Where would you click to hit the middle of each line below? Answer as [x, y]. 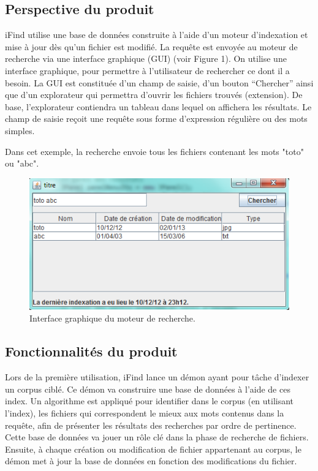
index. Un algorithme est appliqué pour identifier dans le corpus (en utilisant [150, 401]
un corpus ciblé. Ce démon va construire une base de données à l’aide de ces [148, 389]
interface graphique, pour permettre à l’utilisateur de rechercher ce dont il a [147, 70]
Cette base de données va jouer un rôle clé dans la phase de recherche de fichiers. [157, 437]
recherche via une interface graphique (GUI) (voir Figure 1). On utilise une [146, 58]
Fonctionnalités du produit [91, 351]
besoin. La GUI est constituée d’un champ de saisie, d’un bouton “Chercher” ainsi [159, 82]
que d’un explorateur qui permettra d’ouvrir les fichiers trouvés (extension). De [154, 95]
